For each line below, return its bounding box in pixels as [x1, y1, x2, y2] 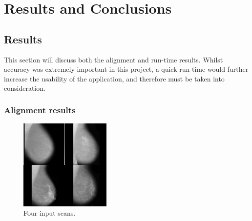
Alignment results [4, 103, 76, 116]
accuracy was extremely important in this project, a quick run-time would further [4, 64, 249, 74]
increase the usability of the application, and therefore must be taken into [4, 73, 225, 83]
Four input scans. [23, 208, 76, 218]
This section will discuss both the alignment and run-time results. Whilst [4, 54, 223, 64]
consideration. [4, 83, 45, 93]
